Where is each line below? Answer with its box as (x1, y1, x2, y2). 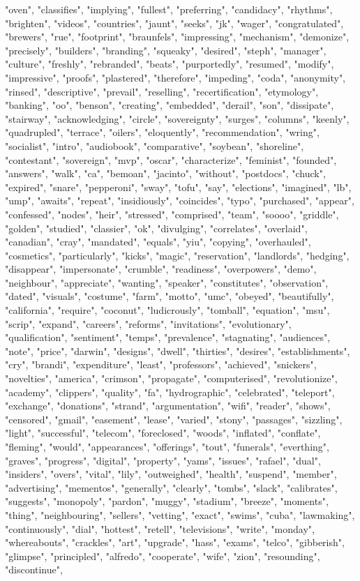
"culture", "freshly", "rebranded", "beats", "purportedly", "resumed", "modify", (5, 56, 334, 71)
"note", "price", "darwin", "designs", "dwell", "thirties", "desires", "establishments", (5, 343, 350, 358)
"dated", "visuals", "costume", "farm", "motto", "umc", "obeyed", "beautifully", (5, 289, 334, 303)
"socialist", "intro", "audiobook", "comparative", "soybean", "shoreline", (5, 138, 304, 153)
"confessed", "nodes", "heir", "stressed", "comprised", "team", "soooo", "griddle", (5, 206, 339, 221)
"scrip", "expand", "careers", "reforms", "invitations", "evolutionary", (5, 316, 292, 331)
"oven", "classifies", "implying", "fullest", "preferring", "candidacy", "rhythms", (5, 2, 333, 16)
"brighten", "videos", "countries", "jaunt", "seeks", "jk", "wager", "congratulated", (5, 15, 344, 30)
